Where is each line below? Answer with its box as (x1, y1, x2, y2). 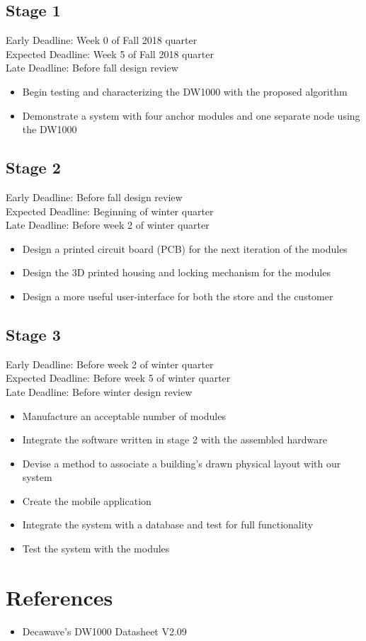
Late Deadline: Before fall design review (6, 60, 178, 75)
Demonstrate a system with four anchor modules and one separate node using (22, 108, 360, 123)
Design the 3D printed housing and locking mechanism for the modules (22, 265, 331, 280)
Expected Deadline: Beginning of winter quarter (6, 203, 214, 218)
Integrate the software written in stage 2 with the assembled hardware (22, 432, 327, 447)
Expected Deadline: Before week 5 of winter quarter (6, 370, 231, 385)
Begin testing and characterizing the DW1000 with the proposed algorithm (22, 84, 348, 98)
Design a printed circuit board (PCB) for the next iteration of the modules (22, 241, 348, 256)
